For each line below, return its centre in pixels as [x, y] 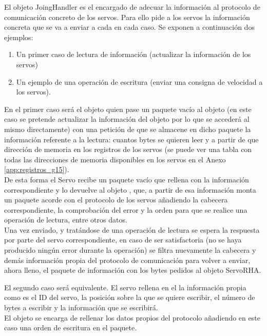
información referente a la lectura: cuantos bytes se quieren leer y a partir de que [131, 139]
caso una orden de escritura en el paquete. [71, 328]
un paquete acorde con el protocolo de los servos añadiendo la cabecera [116, 200]
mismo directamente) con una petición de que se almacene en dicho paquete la [128, 129]
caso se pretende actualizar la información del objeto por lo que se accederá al [127, 119]
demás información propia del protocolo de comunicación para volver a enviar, [127, 260]
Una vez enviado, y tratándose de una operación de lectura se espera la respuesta [132, 229]
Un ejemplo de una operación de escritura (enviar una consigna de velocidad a [139, 81]
